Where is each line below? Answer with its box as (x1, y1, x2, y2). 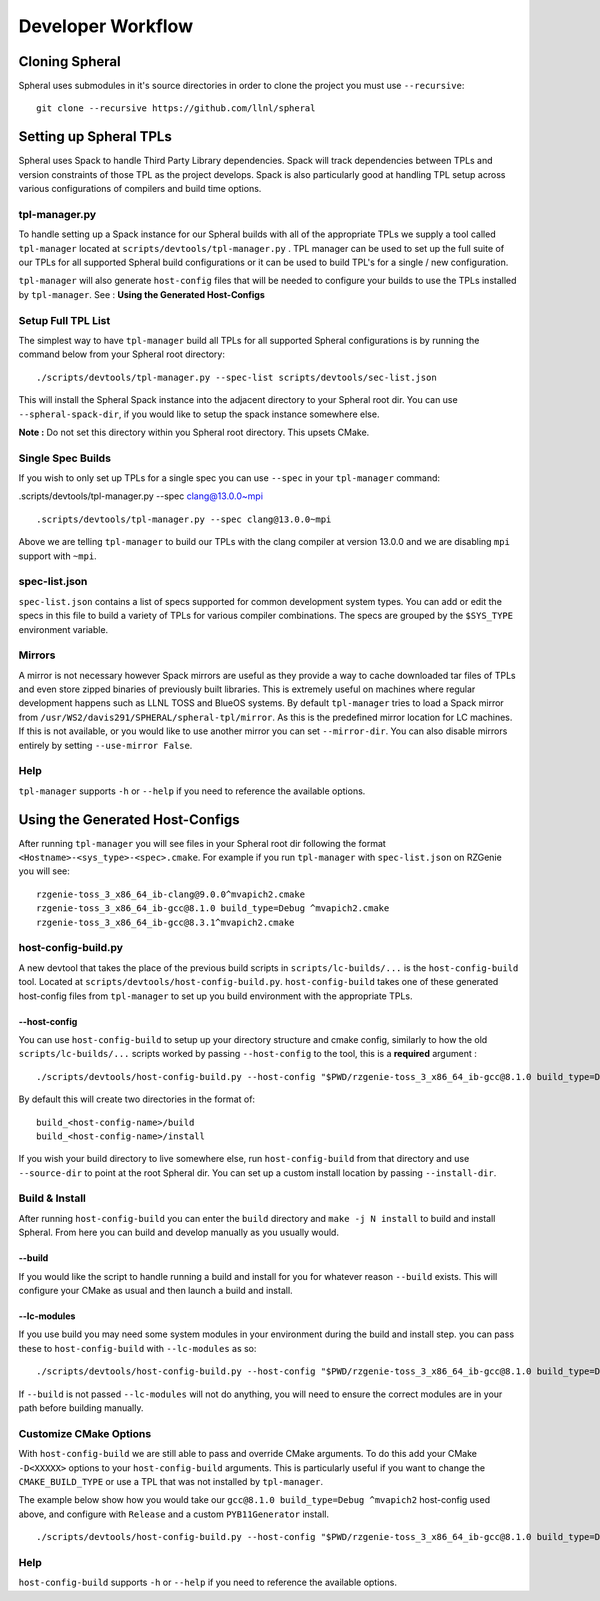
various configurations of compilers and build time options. (18, 183, 262, 195)
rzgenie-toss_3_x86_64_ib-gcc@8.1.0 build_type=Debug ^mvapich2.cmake (36, 903, 390, 914)
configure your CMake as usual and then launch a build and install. (18, 1285, 294, 1297)
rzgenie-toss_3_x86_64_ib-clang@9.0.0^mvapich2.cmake (36, 888, 305, 900)
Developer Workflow (18, 15, 194, 37)
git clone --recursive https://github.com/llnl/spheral (36, 103, 316, 114)
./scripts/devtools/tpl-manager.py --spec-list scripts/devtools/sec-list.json (36, 371, 437, 383)
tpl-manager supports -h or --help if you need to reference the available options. (18, 785, 366, 797)
